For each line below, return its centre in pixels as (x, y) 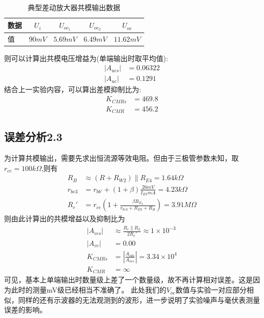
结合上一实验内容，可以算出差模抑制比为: (73, 89)
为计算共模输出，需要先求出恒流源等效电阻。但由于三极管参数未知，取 (121, 158)
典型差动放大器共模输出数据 (74, 7)
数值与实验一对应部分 (211, 290)
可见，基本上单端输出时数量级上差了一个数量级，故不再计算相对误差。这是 (128, 280)
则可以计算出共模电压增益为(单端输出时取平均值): (86, 58)
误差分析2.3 (33, 137)
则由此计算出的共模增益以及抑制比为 (64, 219)
